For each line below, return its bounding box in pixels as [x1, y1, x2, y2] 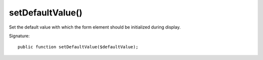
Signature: [9, 33, 30, 39]
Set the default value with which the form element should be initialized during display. [9, 24, 181, 30]
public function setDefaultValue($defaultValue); [18, 44, 139, 50]
